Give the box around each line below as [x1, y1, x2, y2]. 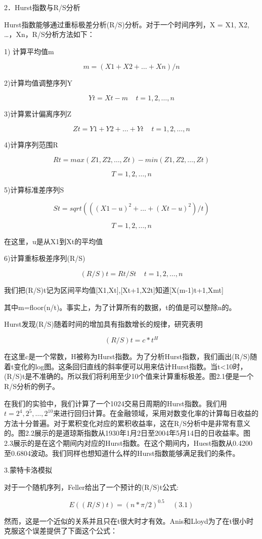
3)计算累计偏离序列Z [4, 108, 71, 119]
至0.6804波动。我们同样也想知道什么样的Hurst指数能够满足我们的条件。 [4, 447, 240, 458]
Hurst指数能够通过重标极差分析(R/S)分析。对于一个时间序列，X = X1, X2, [4, 19, 249, 29]
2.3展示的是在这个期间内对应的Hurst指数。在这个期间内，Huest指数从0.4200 [4, 437, 252, 448]
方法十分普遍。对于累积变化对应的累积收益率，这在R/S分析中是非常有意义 [4, 417, 251, 428]
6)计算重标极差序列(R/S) [4, 253, 85, 263]
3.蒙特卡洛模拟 [4, 465, 52, 475]
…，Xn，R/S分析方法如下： [4, 29, 95, 40]
